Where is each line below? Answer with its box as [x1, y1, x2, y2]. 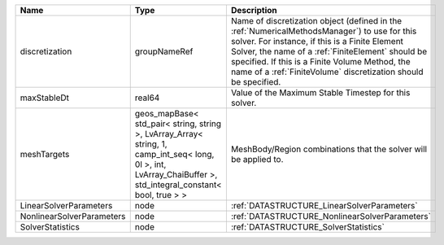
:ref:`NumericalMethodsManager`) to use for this [230, 25, 417, 37]
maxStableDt [20, 92, 69, 103]
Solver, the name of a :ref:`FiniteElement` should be [230, 46, 428, 57]
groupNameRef [134, 46, 194, 57]
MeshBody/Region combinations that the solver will [230, 143, 427, 155]
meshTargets [20, 149, 70, 160]
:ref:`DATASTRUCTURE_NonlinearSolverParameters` [230, 211, 431, 221]
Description [230, 5, 278, 15]
